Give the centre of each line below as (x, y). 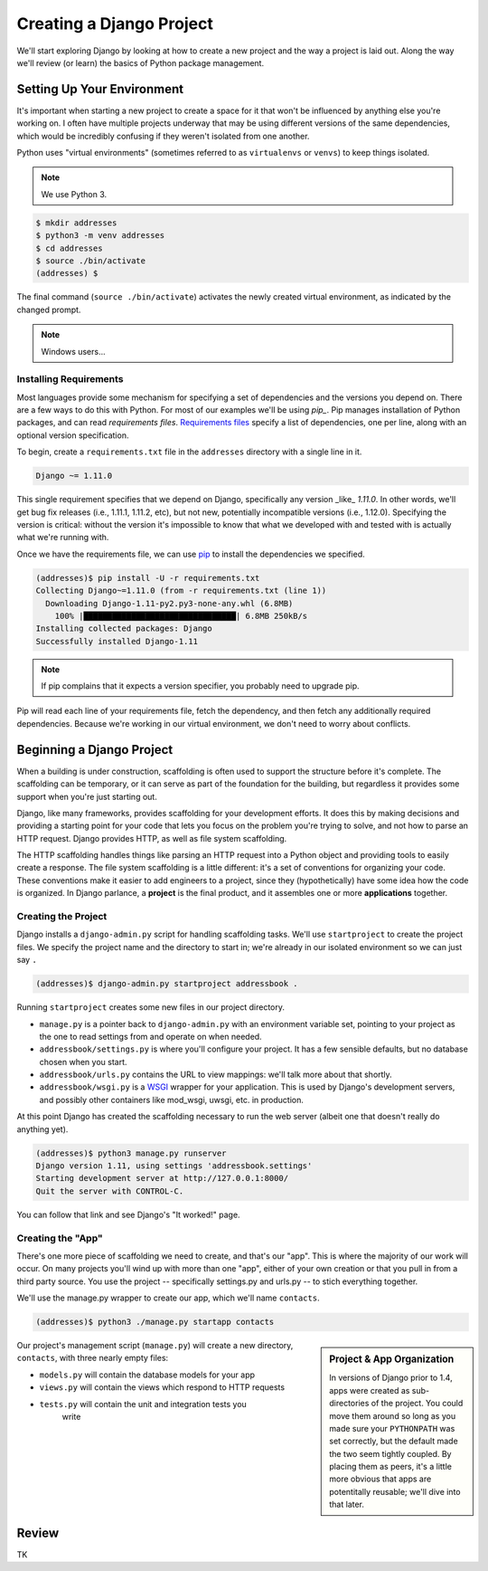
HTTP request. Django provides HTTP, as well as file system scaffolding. (152, 838)
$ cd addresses (69, 248)
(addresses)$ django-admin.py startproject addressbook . (167, 984)
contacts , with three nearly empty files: (93, 1358)
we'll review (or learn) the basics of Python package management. (141, 62)
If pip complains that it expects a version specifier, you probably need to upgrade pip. (201, 686)
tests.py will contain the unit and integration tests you (143, 1404)
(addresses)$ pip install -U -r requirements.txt (148, 578)
